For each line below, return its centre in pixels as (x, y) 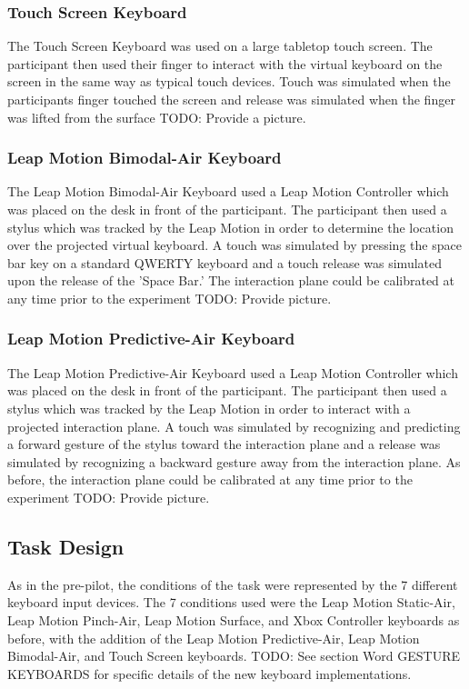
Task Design (66, 546)
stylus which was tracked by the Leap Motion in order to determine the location (230, 227)
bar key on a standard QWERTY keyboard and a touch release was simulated (225, 262)
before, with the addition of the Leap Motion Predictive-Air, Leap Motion (214, 638)
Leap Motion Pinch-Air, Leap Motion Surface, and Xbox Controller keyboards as (234, 619)
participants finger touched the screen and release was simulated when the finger (231, 99)
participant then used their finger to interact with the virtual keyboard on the (225, 63)
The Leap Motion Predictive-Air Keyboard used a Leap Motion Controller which (233, 372)
